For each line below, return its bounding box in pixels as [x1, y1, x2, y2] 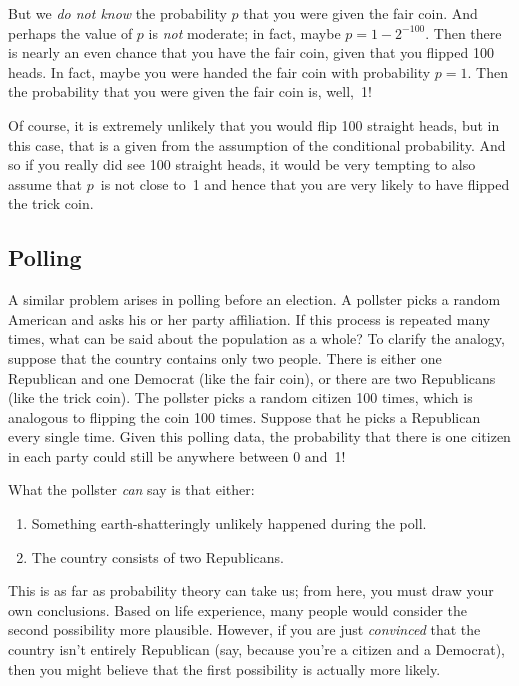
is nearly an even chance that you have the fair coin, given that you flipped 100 [8, 42, 494, 63]
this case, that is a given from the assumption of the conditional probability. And [8, 134, 506, 155]
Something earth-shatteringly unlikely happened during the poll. [31, 513, 427, 534]
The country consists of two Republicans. [31, 546, 284, 567]
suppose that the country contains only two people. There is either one [8, 347, 442, 368]
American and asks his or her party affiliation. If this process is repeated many [8, 308, 491, 329]
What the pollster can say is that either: [8, 479, 255, 500]
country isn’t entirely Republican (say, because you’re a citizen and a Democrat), [8, 639, 505, 660]
